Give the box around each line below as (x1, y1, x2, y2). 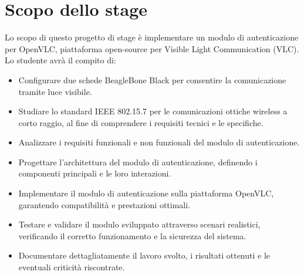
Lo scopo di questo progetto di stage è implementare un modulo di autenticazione (5, 31, 299, 43)
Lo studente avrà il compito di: (5, 54, 116, 66)
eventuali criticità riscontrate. (18, 261, 125, 273)
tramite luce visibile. (18, 85, 92, 97)
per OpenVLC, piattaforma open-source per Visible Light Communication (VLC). (5, 42, 299, 55)
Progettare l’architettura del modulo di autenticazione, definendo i (18, 155, 258, 168)
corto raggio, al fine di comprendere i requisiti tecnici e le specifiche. (18, 116, 264, 128)
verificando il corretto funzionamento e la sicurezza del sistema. (18, 229, 246, 242)
